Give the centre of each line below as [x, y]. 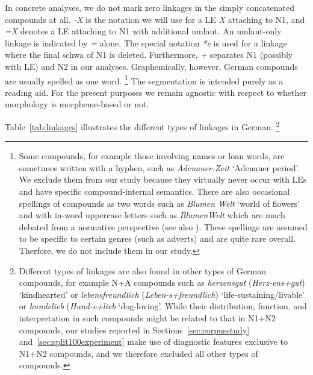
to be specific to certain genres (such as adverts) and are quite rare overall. [157, 238]
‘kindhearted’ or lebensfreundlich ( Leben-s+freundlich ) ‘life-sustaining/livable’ [162, 294]
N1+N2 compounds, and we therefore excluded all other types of [138, 353]
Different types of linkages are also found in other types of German [143, 270]
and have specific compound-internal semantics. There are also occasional [154, 191]
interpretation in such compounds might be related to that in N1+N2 [147, 317]
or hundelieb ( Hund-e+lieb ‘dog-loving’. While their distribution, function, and [163, 306]
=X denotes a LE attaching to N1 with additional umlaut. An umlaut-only [143, 31]
